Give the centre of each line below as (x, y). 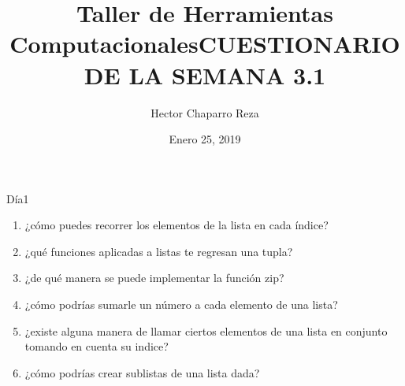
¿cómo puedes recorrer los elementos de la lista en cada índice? (176, 225)
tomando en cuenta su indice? (97, 346)
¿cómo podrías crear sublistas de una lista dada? (142, 372)
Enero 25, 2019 (205, 139)
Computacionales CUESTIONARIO (205, 44)
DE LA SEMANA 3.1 (205, 74)
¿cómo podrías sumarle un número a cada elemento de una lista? (181, 304)
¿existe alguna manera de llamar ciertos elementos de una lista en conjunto (206, 330)
